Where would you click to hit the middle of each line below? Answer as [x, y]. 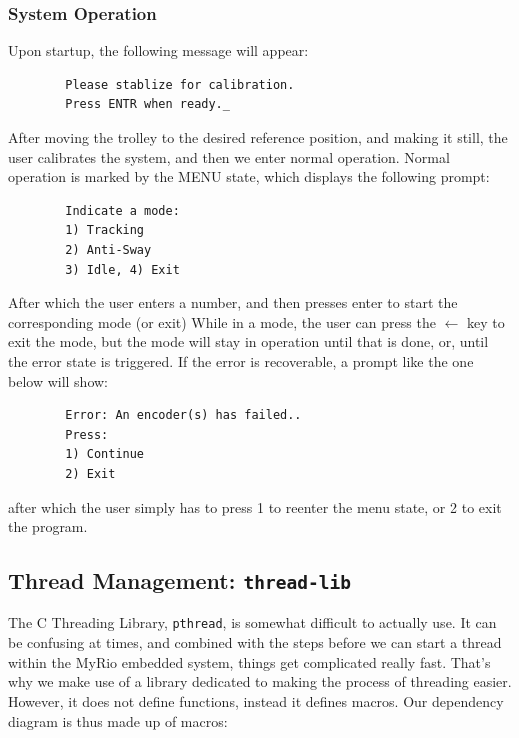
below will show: [58, 380]
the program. [48, 526]
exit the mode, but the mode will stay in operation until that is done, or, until [248, 341]
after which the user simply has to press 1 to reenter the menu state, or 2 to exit [255, 506]
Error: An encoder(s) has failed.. [183, 415]
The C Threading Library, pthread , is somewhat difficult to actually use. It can [252, 622]
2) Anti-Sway [108, 249]
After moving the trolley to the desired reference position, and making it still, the [258, 137]
